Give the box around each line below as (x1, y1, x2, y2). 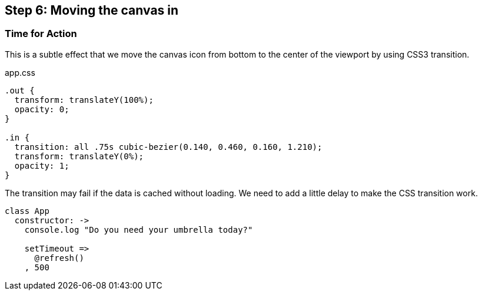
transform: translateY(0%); (14, 151, 144, 161)
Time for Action (5, 28, 77, 40)
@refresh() (34, 253, 84, 263)
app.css (5, 67, 35, 78)
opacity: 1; (14, 160, 69, 170)
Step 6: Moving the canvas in (5, 3, 179, 18)
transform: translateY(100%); (14, 95, 154, 105)
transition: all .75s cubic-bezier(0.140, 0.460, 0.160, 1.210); (14, 142, 323, 152)
